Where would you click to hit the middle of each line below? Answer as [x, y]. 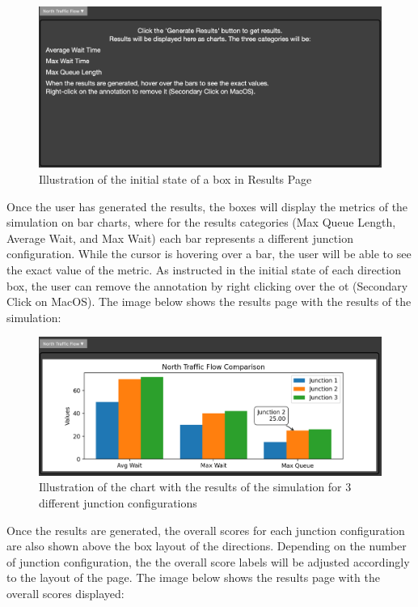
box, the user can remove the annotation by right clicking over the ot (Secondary [207, 285]
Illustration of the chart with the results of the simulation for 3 [195, 487]
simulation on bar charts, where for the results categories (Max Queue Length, [201, 222]
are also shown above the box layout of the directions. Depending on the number [207, 546]
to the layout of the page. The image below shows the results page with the [193, 577]
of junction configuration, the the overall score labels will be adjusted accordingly [208, 561]
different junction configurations [118, 503]
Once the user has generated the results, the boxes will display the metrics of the [207, 206]
